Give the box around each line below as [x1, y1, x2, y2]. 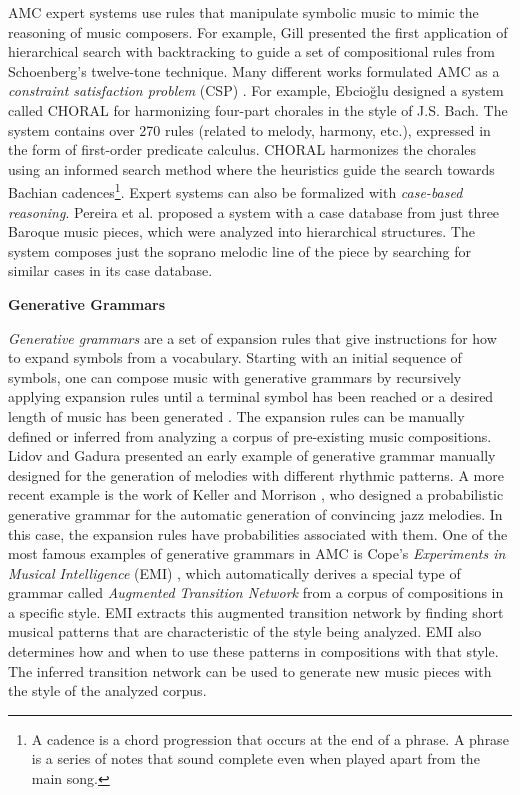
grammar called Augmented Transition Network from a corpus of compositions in [8, 582, 504, 603]
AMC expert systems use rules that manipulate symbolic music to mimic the [8, 2, 479, 22]
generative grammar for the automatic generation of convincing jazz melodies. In [8, 503, 503, 524]
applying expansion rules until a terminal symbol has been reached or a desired [8, 386, 494, 407]
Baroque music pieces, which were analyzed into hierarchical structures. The [8, 221, 475, 242]
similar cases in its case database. [8, 260, 213, 281]
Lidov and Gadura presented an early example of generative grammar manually [8, 445, 496, 466]
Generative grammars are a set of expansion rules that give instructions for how [8, 327, 497, 348]
